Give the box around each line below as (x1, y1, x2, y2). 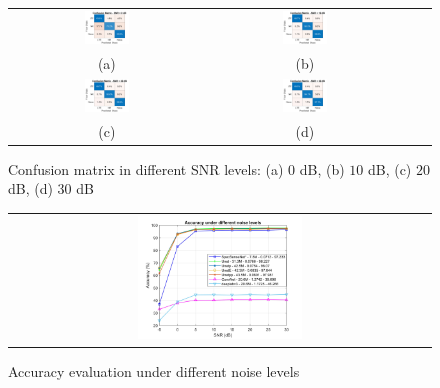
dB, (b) (299, 158, 345, 179)
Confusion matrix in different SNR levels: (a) (8, 158, 284, 179)
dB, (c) (367, 158, 412, 179)
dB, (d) (8, 178, 53, 199)
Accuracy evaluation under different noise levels (8, 360, 300, 381)
